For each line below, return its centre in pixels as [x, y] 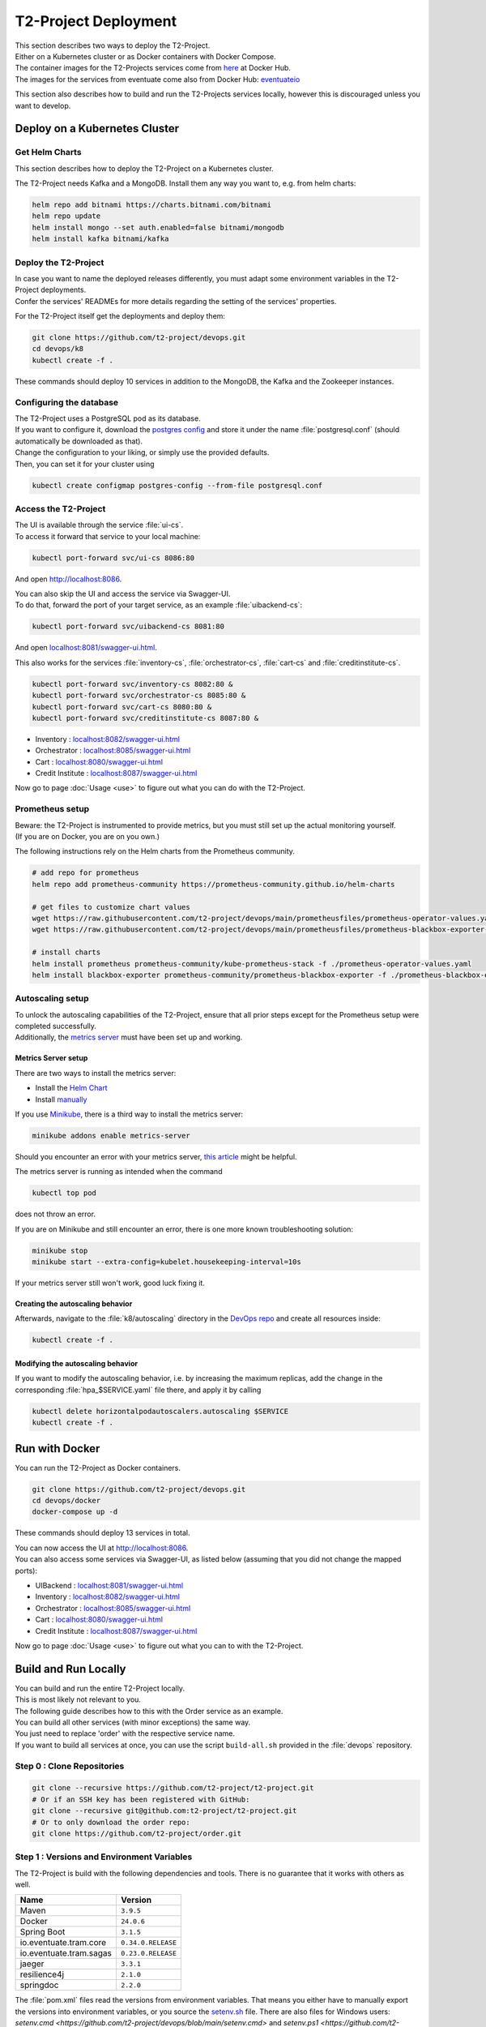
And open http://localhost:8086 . [68, 579]
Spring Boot [43, 1932]
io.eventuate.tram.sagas [66, 1953]
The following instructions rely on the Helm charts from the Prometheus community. [155, 851]
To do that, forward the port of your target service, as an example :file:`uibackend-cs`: [159, 605]
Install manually [61, 1099]
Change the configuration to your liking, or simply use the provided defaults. [142, 452]
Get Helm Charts [48, 152]
